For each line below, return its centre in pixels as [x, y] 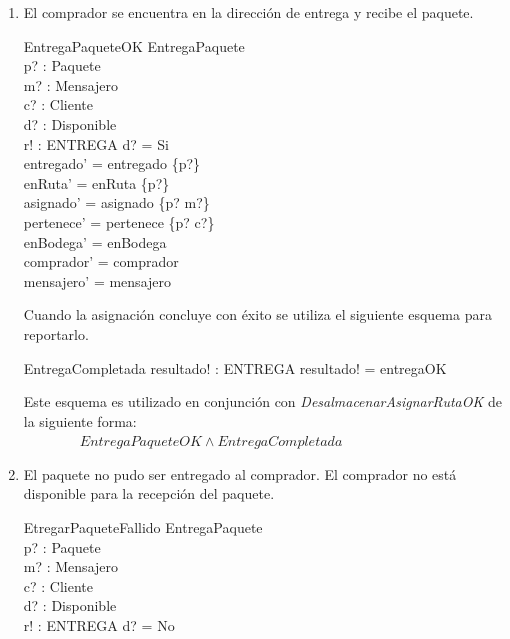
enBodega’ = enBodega [95, 241]
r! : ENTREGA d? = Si [96, 143]
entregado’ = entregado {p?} [112, 163]
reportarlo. [56, 333]
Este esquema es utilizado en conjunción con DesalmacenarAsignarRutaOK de [262, 401]
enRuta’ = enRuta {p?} [96, 182]
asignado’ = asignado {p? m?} [116, 202]
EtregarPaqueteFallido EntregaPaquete [143, 527]
